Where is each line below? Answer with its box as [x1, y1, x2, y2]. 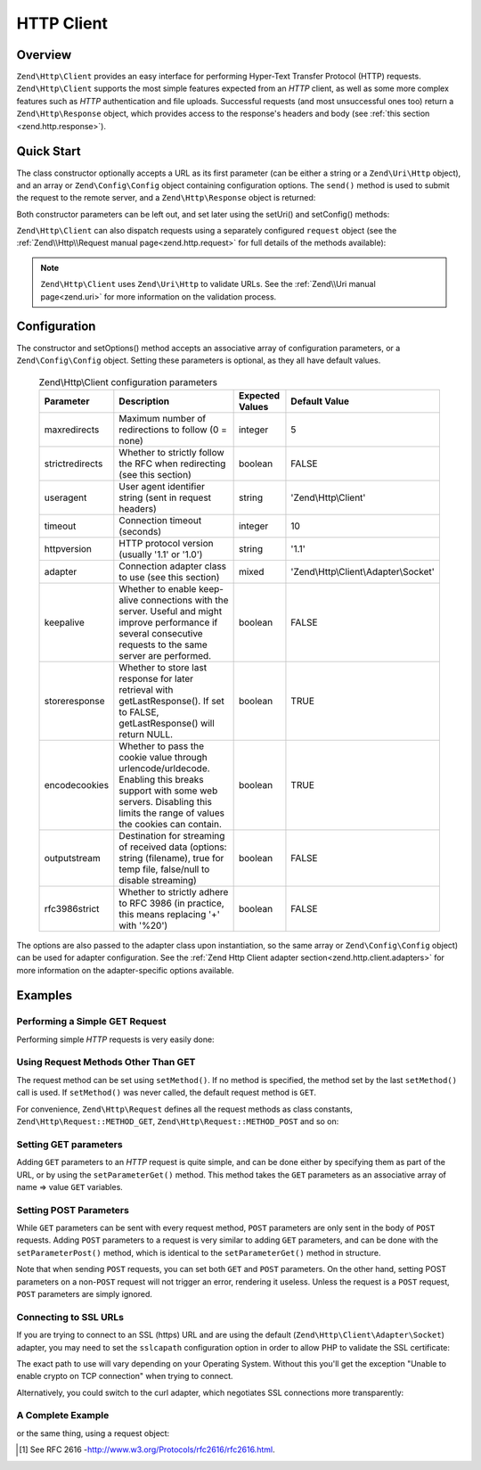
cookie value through [118, 751, 208, 763]
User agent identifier [118, 480, 205, 492]
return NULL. [118, 727, 174, 740]
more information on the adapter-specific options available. [16, 965, 235, 975]
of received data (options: [118, 841, 227, 853]
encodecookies [44, 778, 110, 791]
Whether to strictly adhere [118, 885, 229, 898]
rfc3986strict [44, 902, 100, 915]
